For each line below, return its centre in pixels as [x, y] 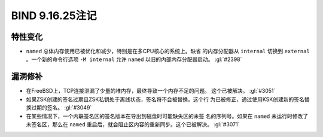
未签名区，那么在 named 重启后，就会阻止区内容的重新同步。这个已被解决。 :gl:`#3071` [133, 124]
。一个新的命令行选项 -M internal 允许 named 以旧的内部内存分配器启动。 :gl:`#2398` [134, 59]
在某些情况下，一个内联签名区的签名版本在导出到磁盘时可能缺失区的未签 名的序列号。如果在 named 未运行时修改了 [167, 116]
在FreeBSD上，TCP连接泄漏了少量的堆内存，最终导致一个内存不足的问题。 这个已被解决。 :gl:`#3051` [151, 91]
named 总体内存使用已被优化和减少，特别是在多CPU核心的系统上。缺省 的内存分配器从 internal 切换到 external [168, 51]
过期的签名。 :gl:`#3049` [61, 108]
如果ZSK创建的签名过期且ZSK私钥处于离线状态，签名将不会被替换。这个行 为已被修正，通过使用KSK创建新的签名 [165, 99]
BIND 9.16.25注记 [54, 16]
